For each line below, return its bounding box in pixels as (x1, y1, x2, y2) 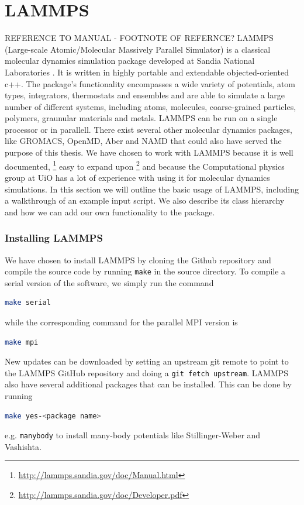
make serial (5, 298, 51, 307)
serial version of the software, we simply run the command (5, 276, 214, 288)
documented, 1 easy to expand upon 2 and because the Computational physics (5, 158, 285, 172)
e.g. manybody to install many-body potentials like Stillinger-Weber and (5, 429, 261, 441)
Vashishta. (5, 440, 42, 452)
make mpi (5, 338, 39, 346)
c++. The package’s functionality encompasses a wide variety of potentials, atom (5, 77, 295, 90)
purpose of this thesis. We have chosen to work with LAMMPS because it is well (5, 146, 293, 159)
